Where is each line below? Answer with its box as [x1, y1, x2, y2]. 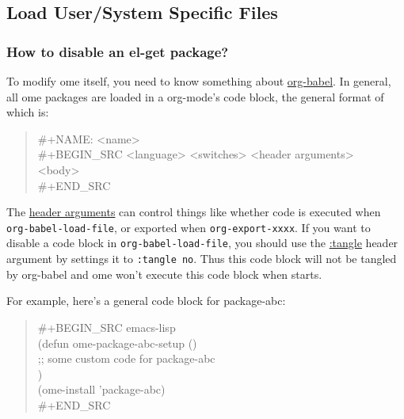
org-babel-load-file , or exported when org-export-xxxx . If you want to [6, 219, 371, 235]
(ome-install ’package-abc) [37, 381, 166, 398]
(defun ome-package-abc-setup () [37, 334, 197, 351]
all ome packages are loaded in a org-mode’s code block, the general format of [6, 88, 384, 105]
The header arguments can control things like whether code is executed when [6, 204, 381, 220]
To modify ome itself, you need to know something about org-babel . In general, [6, 73, 391, 89]
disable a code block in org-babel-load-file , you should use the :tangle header [6, 234, 398, 251]
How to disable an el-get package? [6, 41, 229, 61]
